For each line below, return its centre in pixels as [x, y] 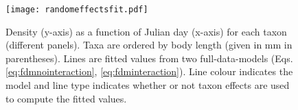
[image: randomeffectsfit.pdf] [77, 10]
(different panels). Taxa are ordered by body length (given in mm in [149, 45]
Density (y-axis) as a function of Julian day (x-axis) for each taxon [146, 31]
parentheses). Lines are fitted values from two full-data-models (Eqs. [149, 58]
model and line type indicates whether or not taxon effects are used [148, 85]
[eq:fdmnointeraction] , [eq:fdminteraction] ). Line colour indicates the [149, 71]
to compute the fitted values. [66, 98]
